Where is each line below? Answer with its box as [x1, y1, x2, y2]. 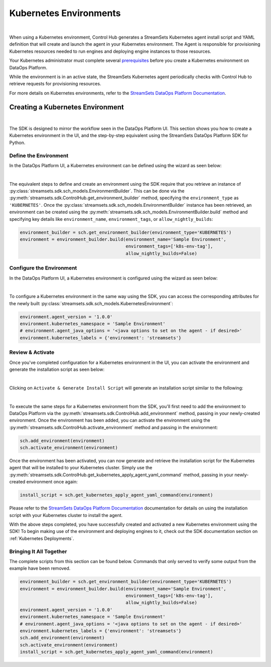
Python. [9, 140, 26, 146]
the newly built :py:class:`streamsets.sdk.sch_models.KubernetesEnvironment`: [9, 300, 173, 306]
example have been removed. [9, 565, 71, 572]
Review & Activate [9, 349, 55, 356]
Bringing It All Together [9, 548, 67, 555]
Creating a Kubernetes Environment [9, 103, 124, 111]
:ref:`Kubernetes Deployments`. [9, 535, 75, 542]
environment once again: [26, 479, 78, 485]
